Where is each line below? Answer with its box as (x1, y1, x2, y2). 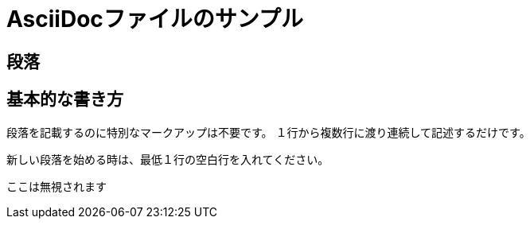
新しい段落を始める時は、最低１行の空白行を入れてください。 (6, 152, 329, 166)
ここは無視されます (6, 180, 107, 193)
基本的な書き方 (6, 89, 123, 110)
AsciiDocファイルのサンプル (6, 6, 303, 33)
